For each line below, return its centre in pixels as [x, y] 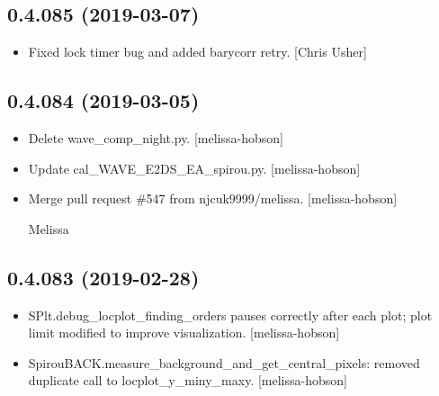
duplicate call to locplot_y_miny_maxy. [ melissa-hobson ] [188, 380]
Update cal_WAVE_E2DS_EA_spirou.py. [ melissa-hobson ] [194, 168]
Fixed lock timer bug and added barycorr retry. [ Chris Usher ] [197, 52]
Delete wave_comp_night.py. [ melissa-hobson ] [156, 138]
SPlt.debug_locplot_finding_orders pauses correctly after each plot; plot [230, 315]
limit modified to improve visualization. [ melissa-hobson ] [184, 333]
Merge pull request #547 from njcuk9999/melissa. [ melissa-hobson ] [213, 198]
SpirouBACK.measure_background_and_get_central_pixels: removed [224, 362]
